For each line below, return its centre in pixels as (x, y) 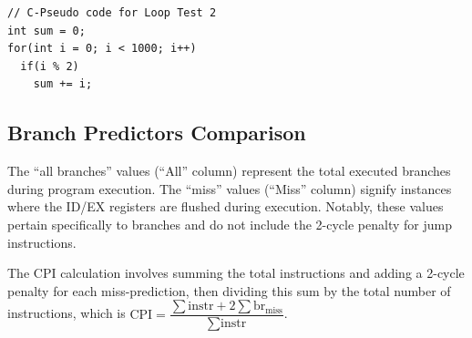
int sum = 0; (46, 31)
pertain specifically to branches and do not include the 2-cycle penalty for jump (230, 224)
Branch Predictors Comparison (157, 133)
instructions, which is (67, 313)
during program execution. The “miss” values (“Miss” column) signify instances (230, 188)
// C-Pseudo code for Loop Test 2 (112, 13)
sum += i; (63, 84)
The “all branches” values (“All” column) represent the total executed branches (229, 171)
